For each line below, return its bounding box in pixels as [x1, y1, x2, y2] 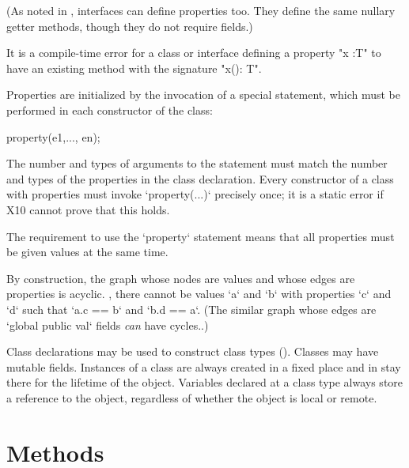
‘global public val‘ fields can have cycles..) [6, 316, 209, 333]
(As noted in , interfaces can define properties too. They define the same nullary [6, 2, 396, 18]
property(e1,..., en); [6, 128, 100, 145]
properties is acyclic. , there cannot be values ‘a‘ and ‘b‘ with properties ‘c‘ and [6, 285, 392, 302]
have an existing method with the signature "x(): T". [6, 59, 262, 76]
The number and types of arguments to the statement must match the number [6, 155, 388, 172]
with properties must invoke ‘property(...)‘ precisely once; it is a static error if [6, 186, 384, 202]
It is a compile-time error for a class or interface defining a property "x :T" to [6, 44, 381, 61]
